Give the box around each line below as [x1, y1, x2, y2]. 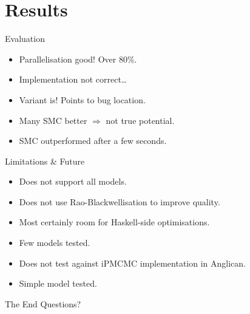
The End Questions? [5, 297, 81, 310]
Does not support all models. [19, 175, 127, 188]
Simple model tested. [19, 277, 97, 290]
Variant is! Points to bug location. [19, 93, 146, 106]
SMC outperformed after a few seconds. [19, 134, 167, 147]
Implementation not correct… [19, 73, 127, 86]
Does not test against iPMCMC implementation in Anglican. [19, 256, 246, 269]
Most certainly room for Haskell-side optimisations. [19, 216, 210, 228]
